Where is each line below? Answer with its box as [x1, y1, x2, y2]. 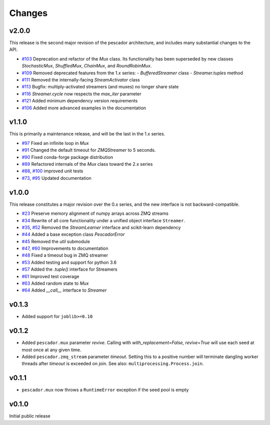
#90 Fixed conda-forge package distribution [21, 154, 113, 160]
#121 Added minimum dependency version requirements [21, 98, 138, 104]
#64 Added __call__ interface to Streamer [21, 287, 107, 293]
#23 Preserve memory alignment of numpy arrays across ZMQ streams [21, 210, 168, 217]
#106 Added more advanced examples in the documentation [21, 105, 146, 111]
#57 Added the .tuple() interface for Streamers [21, 266, 117, 272]
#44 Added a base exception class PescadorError [21, 231, 125, 237]
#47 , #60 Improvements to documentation [21, 245, 108, 252]
